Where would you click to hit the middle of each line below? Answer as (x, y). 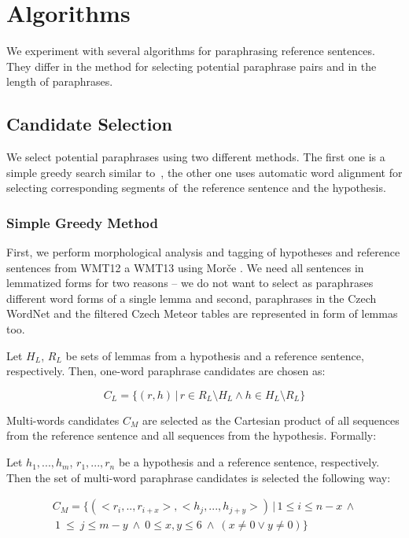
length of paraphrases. (60, 81)
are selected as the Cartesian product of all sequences (271, 420)
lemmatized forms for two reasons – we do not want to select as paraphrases (190, 283)
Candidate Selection (89, 124)
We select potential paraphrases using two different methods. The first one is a (196, 157)
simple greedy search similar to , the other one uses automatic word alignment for (204, 172)
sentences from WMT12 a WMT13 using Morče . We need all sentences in (185, 267)
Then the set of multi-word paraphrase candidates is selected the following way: (199, 477)
